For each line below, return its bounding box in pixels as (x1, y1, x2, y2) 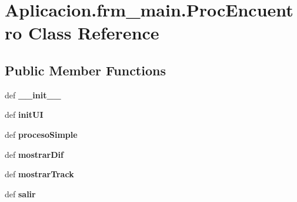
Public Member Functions (5, 61, 166, 79)
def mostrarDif (5, 148, 64, 160)
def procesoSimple (5, 128, 78, 140)
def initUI (5, 108, 44, 121)
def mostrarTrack (5, 168, 74, 180)
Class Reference (28, 21, 159, 45)
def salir (5, 187, 36, 200)
